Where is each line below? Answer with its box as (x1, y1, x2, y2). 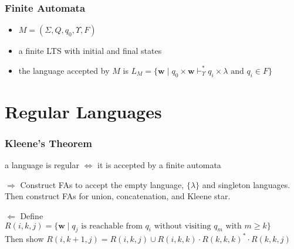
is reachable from (81, 221, 143, 230)
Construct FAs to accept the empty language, (20, 178, 184, 190)
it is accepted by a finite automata (97, 159, 221, 171)
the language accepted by (18, 64, 110, 76)
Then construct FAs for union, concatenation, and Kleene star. (5, 190, 231, 202)
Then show (5, 232, 44, 244)
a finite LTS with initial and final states (18, 45, 162, 57)
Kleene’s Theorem (5, 135, 92, 150)
